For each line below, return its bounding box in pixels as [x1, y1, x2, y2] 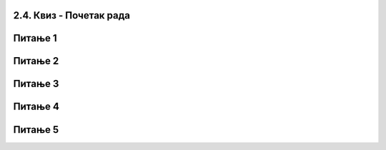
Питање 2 [13, 55, 59, 67]
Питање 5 [13, 124, 59, 136]
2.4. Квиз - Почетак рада [13, 9, 131, 21]
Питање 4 [13, 101, 60, 113]
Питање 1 [13, 32, 57, 44]
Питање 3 [13, 78, 59, 90]
